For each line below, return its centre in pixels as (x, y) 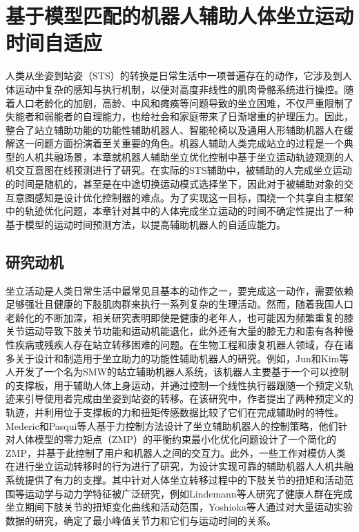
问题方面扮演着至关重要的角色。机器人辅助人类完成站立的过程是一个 (189, 143)
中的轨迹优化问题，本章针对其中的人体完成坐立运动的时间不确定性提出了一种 (179, 211)
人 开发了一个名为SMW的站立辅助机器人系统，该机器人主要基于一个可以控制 (177, 372)
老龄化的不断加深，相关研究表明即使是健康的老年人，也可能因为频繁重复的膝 (179, 317)
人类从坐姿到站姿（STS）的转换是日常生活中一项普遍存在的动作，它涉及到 (174, 76)
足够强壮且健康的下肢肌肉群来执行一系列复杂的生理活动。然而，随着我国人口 (179, 304)
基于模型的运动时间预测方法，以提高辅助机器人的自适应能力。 (146, 224)
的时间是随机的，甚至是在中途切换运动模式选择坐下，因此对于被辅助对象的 (175, 184)
